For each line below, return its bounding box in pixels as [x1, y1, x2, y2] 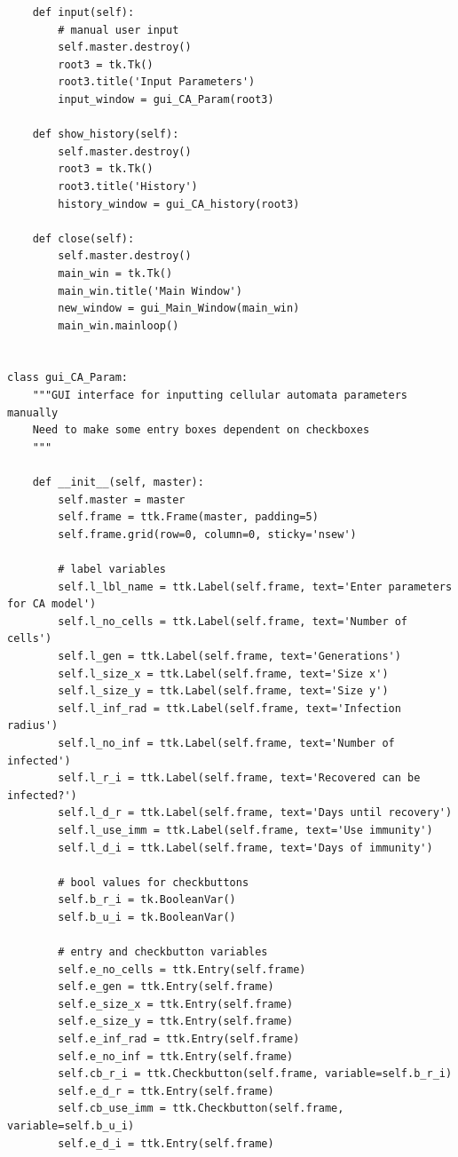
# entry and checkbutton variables [58, 946, 268, 959]
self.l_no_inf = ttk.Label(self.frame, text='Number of [58, 736, 395, 749]
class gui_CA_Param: [7, 371, 129, 384]
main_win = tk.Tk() [58, 266, 173, 280]
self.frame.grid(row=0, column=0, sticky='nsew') [58, 527, 357, 541]
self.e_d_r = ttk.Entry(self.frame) [58, 1084, 274, 1098]
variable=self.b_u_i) [7, 1120, 135, 1132]
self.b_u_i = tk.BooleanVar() [58, 910, 236, 923]
